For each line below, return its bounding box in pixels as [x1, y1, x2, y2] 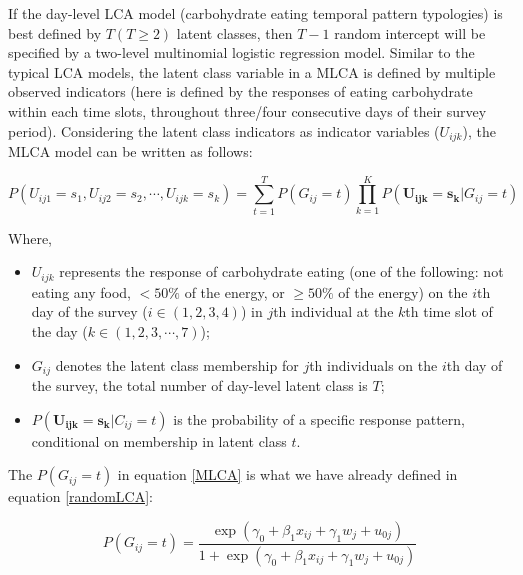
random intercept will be [334, 22, 486, 43]
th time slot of [405, 301, 493, 322]
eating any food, [31, 281, 131, 302]
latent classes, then [176, 22, 293, 43]
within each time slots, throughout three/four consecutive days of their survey [8, 100, 487, 121]
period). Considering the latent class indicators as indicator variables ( [8, 120, 440, 141]
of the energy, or [184, 281, 285, 302]
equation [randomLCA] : [8, 486, 153, 507]
